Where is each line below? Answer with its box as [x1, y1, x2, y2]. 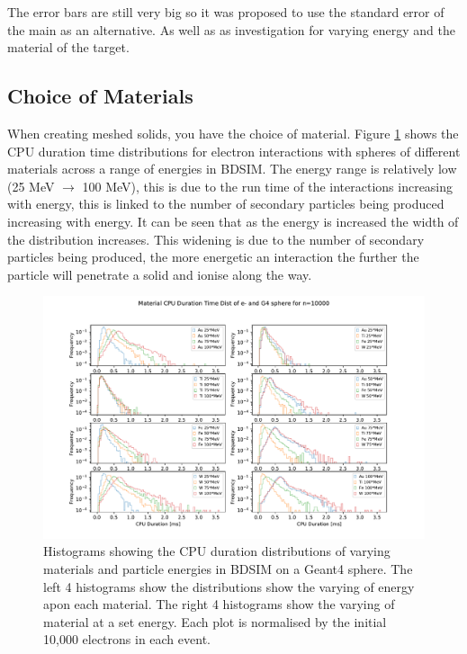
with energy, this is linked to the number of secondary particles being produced [7, 194, 445, 213]
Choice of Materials [7, 82, 193, 110]
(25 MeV [7, 176, 55, 195]
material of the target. [7, 38, 130, 57]
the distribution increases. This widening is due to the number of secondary [7, 229, 425, 248]
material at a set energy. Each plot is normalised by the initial [43, 612, 387, 631]
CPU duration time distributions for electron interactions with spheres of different [7, 141, 461, 160]
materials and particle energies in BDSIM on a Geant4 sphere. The [43, 560, 413, 578]
